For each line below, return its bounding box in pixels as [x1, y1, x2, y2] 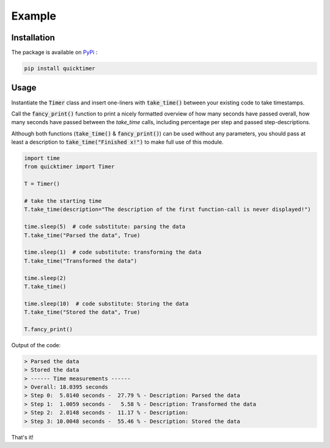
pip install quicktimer [24, 65, 96, 72]
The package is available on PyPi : [11, 49, 98, 56]
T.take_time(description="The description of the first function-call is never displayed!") [24, 206, 311, 213]
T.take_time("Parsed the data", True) [24, 232, 141, 238]
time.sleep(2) [24, 274, 67, 281]
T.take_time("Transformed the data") [24, 257, 137, 264]
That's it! [11, 433, 34, 441]
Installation [11, 32, 55, 43]
